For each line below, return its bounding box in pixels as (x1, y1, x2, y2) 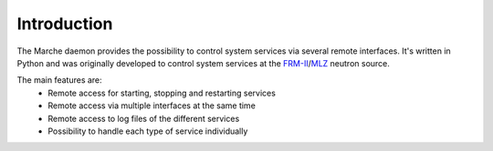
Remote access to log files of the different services (47, 113, 240, 124)
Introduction (16, 14, 113, 34)
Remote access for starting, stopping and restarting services (47, 87, 276, 98)
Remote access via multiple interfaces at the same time (47, 100, 256, 111)
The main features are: (16, 75, 102, 86)
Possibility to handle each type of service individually (47, 126, 248, 136)
